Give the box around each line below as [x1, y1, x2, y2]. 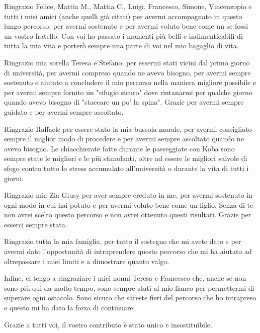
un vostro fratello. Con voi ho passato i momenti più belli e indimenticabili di [4, 30, 243, 41]
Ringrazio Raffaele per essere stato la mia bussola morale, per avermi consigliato [4, 123, 252, 134]
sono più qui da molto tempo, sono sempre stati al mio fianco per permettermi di [4, 282, 254, 293]
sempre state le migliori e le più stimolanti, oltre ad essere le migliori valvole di [4, 153, 247, 163]
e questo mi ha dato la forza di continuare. [4, 302, 135, 313]
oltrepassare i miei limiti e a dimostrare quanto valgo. [4, 256, 169, 266]
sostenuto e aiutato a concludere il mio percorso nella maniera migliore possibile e [4, 77, 256, 88]
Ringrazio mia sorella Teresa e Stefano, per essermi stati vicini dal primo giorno [4, 57, 250, 67]
